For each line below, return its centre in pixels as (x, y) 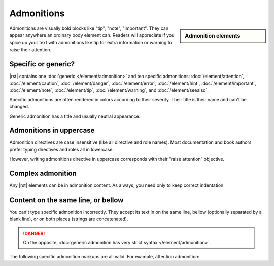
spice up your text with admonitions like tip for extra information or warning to (91, 43)
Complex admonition (43, 174)
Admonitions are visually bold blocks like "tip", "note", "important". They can (89, 28)
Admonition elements (213, 36)
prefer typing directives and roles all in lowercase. (62, 149)
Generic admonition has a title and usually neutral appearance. (75, 116)
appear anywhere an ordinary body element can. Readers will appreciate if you (92, 35)
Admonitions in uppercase (52, 130)
